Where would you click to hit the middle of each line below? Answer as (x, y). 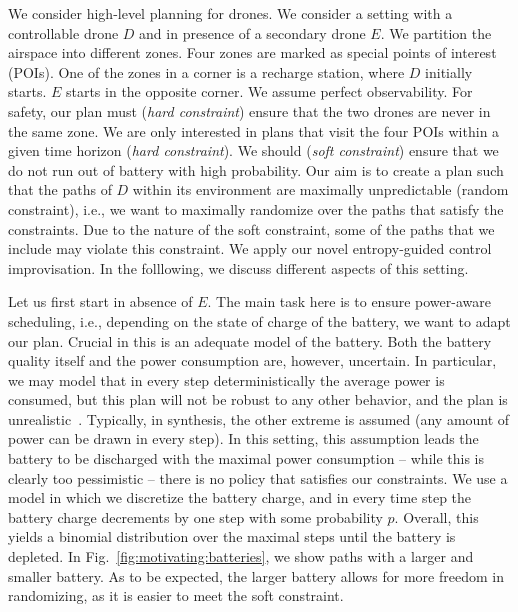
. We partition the (436, 32)
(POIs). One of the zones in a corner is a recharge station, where (206, 71)
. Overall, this (436, 516)
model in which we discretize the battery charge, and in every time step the (240, 497)
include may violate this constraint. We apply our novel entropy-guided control (250, 248)
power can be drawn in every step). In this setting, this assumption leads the (243, 438)
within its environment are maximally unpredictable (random (320, 189)
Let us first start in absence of (100, 301)
